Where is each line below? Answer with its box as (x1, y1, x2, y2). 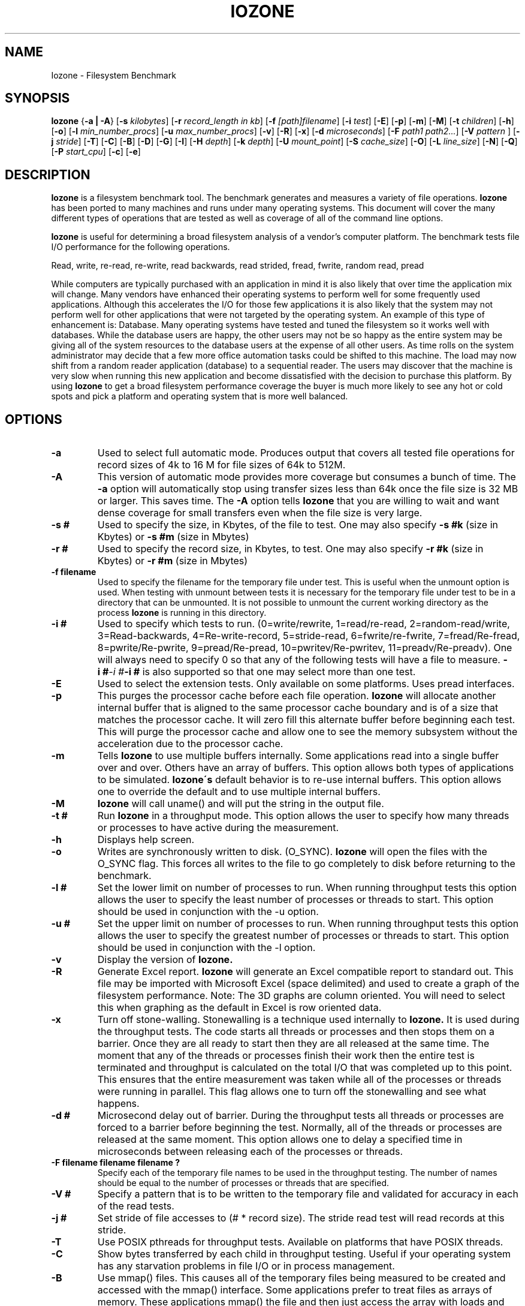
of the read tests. (97, 1200, 174, 1212)
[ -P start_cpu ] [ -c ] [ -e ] (51, 146, 141, 157)
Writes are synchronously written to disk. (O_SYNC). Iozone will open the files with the (97, 845, 487, 858)
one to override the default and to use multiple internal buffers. (97, 786, 381, 798)
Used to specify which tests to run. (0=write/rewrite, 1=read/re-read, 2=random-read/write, (97, 618, 510, 630)
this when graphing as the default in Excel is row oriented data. (97, 1001, 382, 1014)
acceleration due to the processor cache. (97, 738, 283, 750)
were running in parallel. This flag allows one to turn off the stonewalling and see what (97, 1085, 487, 1098)
